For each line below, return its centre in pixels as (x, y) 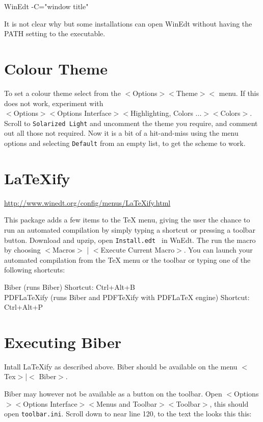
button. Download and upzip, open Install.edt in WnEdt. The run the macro (130, 240)
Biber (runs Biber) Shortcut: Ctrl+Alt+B (70, 287)
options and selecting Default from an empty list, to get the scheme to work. (125, 143)
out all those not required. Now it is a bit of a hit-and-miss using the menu (121, 133)
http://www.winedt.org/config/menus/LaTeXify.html (87, 202)
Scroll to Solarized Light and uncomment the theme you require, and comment (131, 123)
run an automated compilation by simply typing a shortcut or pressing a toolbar (130, 229)
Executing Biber (63, 342)
